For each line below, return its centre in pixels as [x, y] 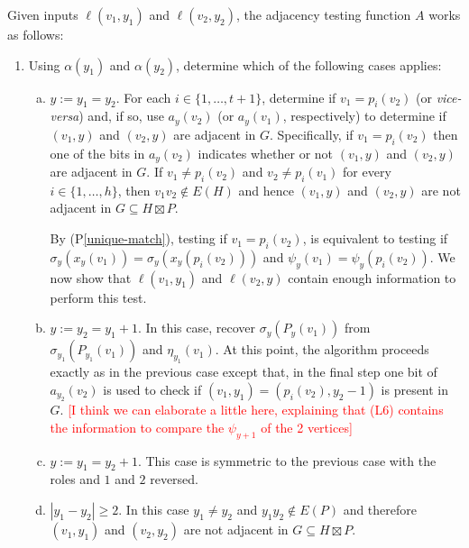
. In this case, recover [197, 328]
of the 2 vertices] [307, 427]
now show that [91, 277]
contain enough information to [372, 277]
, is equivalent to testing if [375, 238]
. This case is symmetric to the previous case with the [287, 460]
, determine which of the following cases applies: [309, 64]
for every [367, 172]
